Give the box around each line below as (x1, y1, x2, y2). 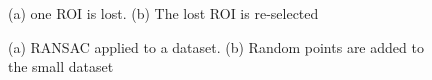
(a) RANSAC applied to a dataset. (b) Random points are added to (8, 36, 424, 57)
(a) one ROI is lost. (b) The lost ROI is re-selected (8, 3, 319, 23)
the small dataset (8, 56, 114, 77)
